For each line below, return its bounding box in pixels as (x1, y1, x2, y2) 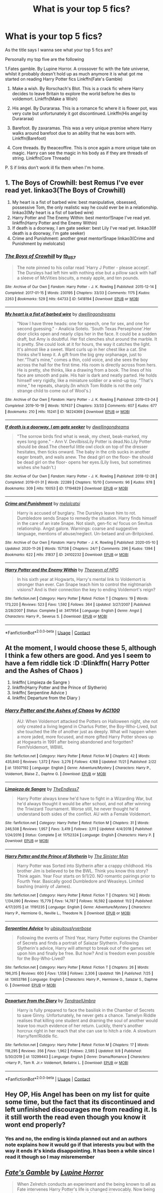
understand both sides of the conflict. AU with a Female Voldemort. (16, 811, 152, 817)
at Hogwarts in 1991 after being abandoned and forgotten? (16, 739, 133, 745)
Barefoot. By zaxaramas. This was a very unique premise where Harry (12, 125, 152, 131)
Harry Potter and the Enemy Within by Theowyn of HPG (5, 567, 119, 573)
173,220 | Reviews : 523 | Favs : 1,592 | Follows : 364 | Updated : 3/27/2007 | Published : (5, 602, 151, 607)
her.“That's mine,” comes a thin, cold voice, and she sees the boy (16, 357, 148, 363)
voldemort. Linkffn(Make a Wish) (12, 96, 78, 102)
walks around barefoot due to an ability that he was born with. (12, 130, 136, 136)
